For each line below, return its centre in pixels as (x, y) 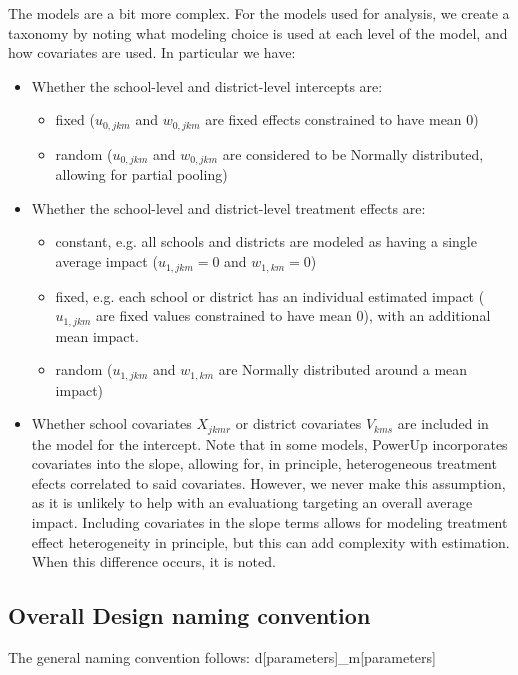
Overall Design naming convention (189, 615)
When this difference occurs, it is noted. (153, 561)
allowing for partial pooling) (141, 174)
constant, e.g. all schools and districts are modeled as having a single (266, 241)
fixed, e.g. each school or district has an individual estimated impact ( (270, 295)
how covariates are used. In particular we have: (152, 52)
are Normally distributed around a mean (343, 369)
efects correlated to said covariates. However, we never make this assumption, (268, 482)
